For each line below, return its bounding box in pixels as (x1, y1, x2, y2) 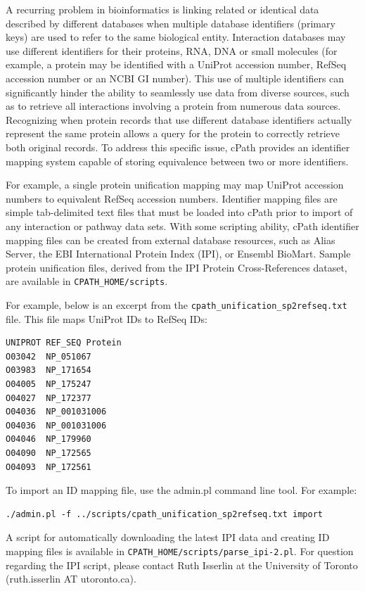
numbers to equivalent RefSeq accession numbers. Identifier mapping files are (6, 191, 338, 205)
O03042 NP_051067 (6, 351, 91, 362)
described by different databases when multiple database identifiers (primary (6, 15, 335, 30)
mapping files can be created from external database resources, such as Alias (6, 232, 335, 247)
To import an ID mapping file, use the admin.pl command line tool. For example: (6, 483, 357, 497)
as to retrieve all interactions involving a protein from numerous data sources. (6, 99, 341, 113)
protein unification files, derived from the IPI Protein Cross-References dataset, (6, 260, 347, 274)
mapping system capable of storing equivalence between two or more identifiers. (6, 153, 349, 168)
